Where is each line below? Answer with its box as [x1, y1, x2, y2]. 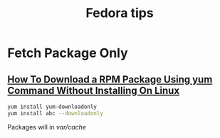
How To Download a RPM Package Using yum [7, 73, 213, 85]
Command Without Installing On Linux [7, 84, 180, 97]
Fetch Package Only [7, 45, 128, 61]
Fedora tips [85, 5, 154, 21]
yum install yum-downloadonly [7, 103, 98, 110]
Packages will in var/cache [7, 122, 87, 131]
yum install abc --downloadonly [7, 110, 103, 117]
